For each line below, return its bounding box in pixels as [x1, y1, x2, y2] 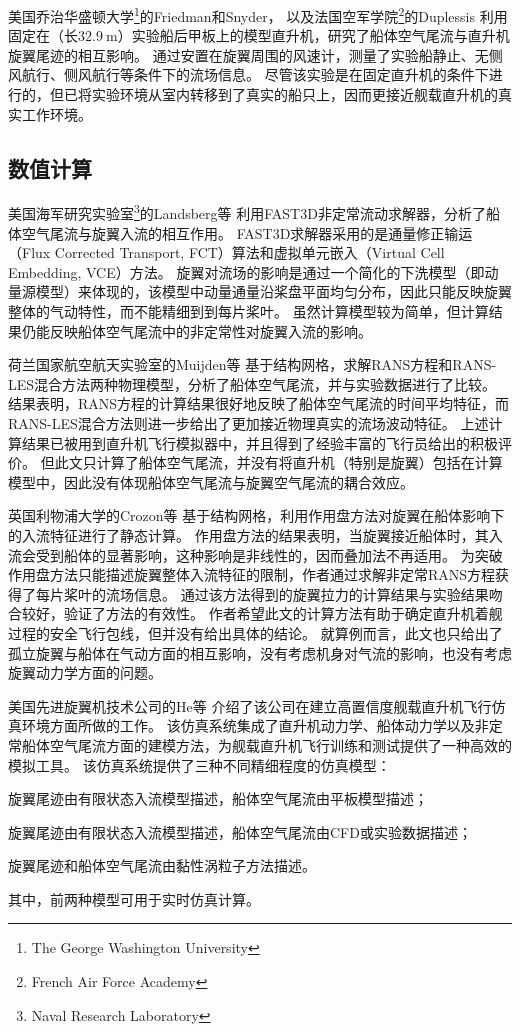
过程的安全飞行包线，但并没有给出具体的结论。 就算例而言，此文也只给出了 [8, 622, 503, 643]
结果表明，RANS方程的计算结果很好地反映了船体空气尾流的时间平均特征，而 [8, 393, 510, 414]
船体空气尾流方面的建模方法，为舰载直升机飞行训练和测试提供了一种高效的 [21, 734, 512, 755]
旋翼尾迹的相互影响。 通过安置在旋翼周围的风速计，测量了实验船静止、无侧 [8, 44, 503, 65]
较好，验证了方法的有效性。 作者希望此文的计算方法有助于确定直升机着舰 [21, 603, 503, 624]
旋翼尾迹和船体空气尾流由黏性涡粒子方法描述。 [8, 855, 316, 876]
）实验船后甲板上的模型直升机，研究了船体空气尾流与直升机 [117, 25, 510, 46]
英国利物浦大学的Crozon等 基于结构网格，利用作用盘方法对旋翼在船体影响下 [8, 505, 505, 526]
